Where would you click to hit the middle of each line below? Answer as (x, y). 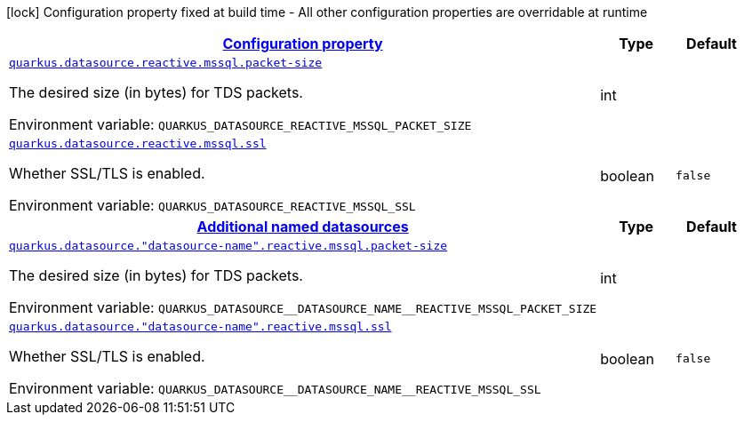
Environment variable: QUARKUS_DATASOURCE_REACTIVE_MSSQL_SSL (212, 205)
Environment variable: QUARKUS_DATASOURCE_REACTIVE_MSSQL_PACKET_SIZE (240, 124)
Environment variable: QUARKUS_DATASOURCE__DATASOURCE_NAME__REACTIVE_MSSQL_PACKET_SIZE (303, 307)
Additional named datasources (303, 227)
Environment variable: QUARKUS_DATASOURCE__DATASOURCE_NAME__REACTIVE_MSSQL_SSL (275, 388)
